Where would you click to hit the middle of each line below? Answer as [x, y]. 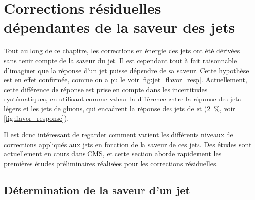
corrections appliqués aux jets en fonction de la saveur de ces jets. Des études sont [128, 144]
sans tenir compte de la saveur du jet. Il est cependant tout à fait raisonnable [121, 60]
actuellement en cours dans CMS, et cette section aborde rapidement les [113, 154]
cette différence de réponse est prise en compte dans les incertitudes [106, 89]
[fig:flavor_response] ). [37, 118]
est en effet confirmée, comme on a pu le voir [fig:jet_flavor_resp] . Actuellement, [126, 80]
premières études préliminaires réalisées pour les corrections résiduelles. [111, 163]
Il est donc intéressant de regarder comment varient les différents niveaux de [119, 135]
